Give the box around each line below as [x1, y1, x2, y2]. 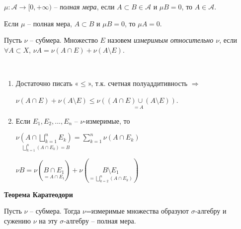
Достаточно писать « [15, 77, 79, 88]
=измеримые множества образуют [85, 206, 189, 216]
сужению [4, 215, 31, 226]
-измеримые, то [83, 115, 130, 126]
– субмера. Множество [30, 35, 98, 45]
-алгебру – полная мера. [64, 215, 136, 226]
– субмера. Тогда [30, 206, 80, 216]
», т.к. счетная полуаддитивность [87, 77, 188, 88]
